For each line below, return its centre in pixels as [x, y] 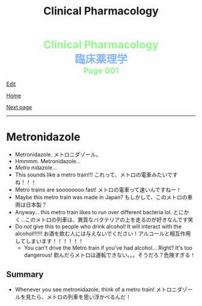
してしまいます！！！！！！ [49, 241]
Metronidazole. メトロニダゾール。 [58, 155]
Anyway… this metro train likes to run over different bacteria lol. [93, 212]
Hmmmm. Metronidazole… [48, 161]
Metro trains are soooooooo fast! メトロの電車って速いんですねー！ [98, 190]
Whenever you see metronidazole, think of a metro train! [85, 289]
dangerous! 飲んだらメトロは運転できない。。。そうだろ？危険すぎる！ [110, 255]
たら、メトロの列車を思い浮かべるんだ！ [81, 297]
